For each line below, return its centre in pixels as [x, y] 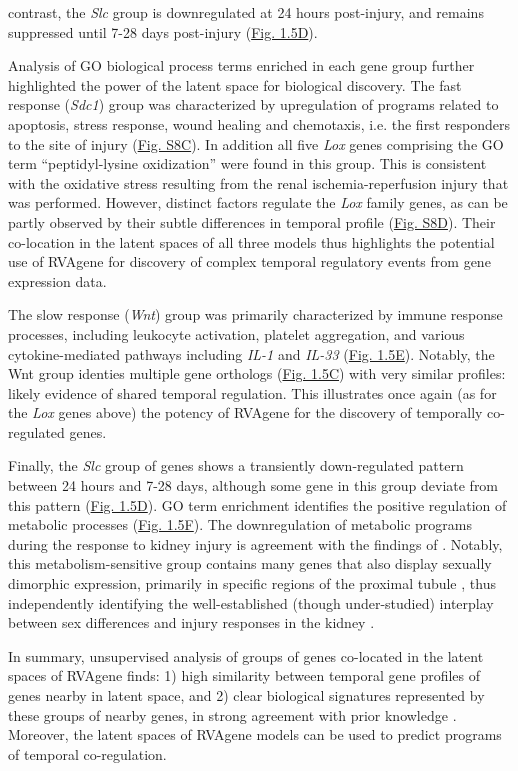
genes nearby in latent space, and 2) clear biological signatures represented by [246, 695]
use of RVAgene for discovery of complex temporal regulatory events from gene [249, 261]
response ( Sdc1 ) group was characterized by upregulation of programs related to [253, 104]
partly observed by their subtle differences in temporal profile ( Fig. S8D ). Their [252, 221]
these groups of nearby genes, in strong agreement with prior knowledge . [232, 714]
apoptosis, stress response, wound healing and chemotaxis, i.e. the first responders [259, 123]
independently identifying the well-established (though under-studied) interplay [251, 602]
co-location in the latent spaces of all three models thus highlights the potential [251, 241]
